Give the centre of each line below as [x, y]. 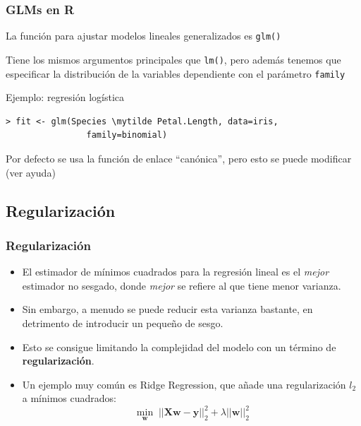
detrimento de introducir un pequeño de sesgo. [123, 323]
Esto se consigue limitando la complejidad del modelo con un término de [179, 347]
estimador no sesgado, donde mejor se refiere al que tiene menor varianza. [182, 285]
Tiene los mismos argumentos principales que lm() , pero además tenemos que [173, 59]
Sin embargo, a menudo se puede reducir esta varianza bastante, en [167, 309]
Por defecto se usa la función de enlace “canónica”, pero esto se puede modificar [179, 158]
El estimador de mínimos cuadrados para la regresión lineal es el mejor [176, 272]
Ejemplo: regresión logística [65, 97]
